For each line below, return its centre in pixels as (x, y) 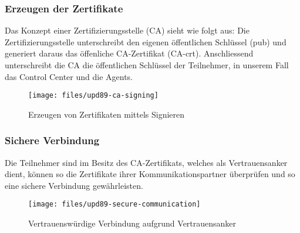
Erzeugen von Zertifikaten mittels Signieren (107, 114)
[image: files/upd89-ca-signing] (93, 96)
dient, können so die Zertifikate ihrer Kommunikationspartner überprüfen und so (150, 174)
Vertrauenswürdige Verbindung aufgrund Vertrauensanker (132, 223)
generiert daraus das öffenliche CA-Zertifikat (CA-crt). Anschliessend (129, 53)
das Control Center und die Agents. (69, 76)
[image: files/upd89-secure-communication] (114, 204)
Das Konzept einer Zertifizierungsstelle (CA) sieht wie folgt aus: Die (127, 30)
